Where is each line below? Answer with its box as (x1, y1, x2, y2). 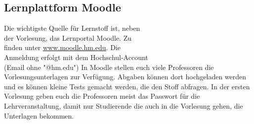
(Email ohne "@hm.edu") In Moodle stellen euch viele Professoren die (4, 62, 214, 72)
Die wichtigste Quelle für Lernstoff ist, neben (4, 23, 140, 33)
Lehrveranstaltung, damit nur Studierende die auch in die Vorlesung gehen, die (4, 100, 243, 111)
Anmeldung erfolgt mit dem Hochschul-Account (4, 52, 148, 62)
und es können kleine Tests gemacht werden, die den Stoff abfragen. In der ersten (4, 81, 250, 91)
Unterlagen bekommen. (4, 110, 74, 121)
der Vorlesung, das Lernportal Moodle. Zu (4, 32, 131, 43)
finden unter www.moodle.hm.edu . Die (4, 42, 121, 53)
